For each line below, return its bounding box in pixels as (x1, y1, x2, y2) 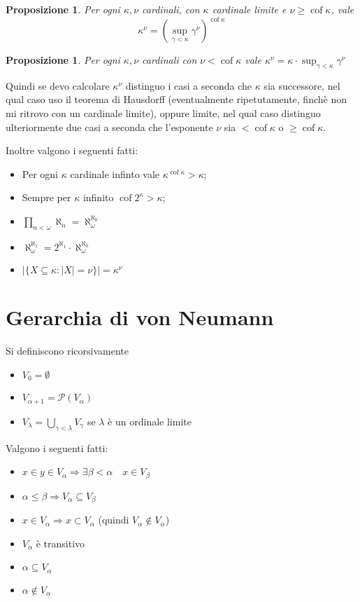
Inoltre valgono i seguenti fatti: (6, 143, 138, 158)
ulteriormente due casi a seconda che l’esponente (6, 119, 213, 134)
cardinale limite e (212, 2, 287, 16)
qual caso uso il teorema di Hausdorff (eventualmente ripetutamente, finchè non (6, 92, 347, 107)
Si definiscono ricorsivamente (6, 343, 129, 358)
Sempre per (22, 190, 71, 205)
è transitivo (36, 535, 85, 550)
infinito (82, 190, 114, 205)
